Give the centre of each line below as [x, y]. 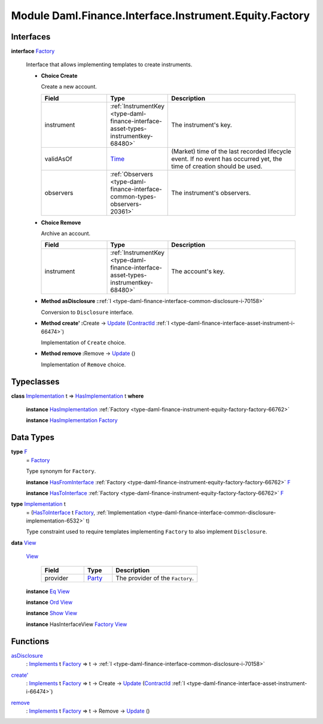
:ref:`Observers [132, 174]
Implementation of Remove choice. [83, 364]
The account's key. [198, 271]
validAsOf [58, 158]
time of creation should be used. [217, 166]
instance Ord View [49, 602]
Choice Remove [61, 222]
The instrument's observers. [211, 193]
